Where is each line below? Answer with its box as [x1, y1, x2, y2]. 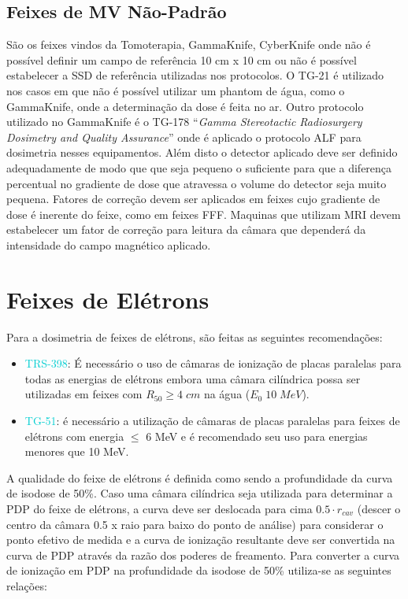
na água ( [203, 386, 250, 402]
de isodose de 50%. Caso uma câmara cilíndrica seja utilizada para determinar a [6, 485, 393, 501]
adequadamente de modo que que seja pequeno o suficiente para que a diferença [6, 159, 392, 176]
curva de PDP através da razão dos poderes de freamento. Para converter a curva [6, 546, 400, 563]
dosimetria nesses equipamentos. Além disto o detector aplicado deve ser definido [6, 144, 398, 161]
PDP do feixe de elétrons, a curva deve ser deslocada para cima [6, 500, 313, 516]
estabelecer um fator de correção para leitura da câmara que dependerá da [6, 221, 366, 238]
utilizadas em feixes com [24, 386, 143, 402]
